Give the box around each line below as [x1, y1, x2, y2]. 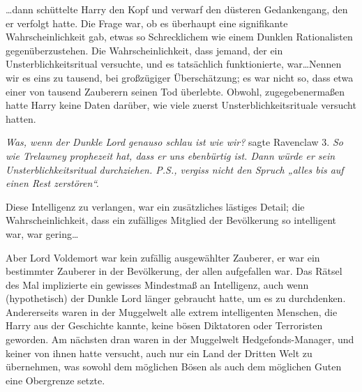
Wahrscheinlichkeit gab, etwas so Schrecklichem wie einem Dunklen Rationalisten [6, 29, 353, 44]
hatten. [6, 111, 36, 126]
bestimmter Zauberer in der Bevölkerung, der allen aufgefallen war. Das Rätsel [6, 264, 342, 278]
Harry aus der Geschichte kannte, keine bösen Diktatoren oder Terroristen [6, 318, 323, 333]
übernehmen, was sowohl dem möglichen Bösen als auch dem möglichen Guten [6, 359, 342, 374]
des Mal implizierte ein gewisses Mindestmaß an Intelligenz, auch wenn [6, 277, 309, 292]
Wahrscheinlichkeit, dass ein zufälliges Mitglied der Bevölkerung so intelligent [6, 213, 336, 227]
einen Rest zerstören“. [6, 176, 99, 190]
